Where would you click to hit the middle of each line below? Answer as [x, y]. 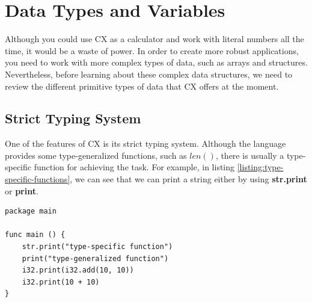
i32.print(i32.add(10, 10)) [78, 270]
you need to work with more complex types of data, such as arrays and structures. [156, 62]
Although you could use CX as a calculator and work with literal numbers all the [154, 39]
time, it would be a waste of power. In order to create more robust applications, [152, 50]
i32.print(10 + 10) [61, 282]
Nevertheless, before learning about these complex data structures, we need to [149, 74]
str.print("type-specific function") [97, 247]
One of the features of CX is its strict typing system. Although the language [145, 143]
